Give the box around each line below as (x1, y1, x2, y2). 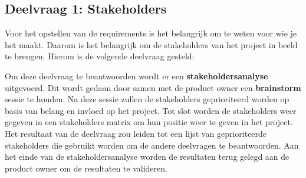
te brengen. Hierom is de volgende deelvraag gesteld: (5, 50, 195, 62)
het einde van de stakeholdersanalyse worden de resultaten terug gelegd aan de (5, 150, 289, 163)
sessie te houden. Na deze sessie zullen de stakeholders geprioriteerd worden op (5, 93, 289, 105)
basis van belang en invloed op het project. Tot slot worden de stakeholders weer (5, 104, 297, 116)
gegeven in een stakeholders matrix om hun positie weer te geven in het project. (5, 116, 293, 128)
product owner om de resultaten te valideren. (5, 162, 167, 174)
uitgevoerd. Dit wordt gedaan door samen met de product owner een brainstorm (5, 81, 301, 93)
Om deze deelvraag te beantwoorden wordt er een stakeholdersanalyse (5, 69, 268, 82)
